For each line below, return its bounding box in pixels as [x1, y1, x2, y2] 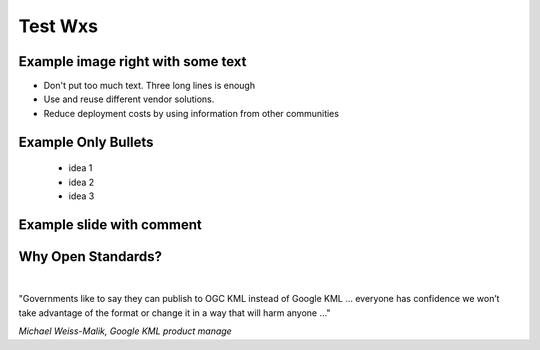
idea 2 [68, 176, 95, 188]
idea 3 [68, 190, 95, 202]
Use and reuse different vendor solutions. [43, 93, 215, 105]
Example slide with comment [18, 216, 202, 233]
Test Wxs [18, 15, 99, 37]
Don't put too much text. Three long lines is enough [43, 80, 255, 92]
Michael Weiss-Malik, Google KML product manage [18, 325, 232, 337]
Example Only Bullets [18, 133, 154, 150]
